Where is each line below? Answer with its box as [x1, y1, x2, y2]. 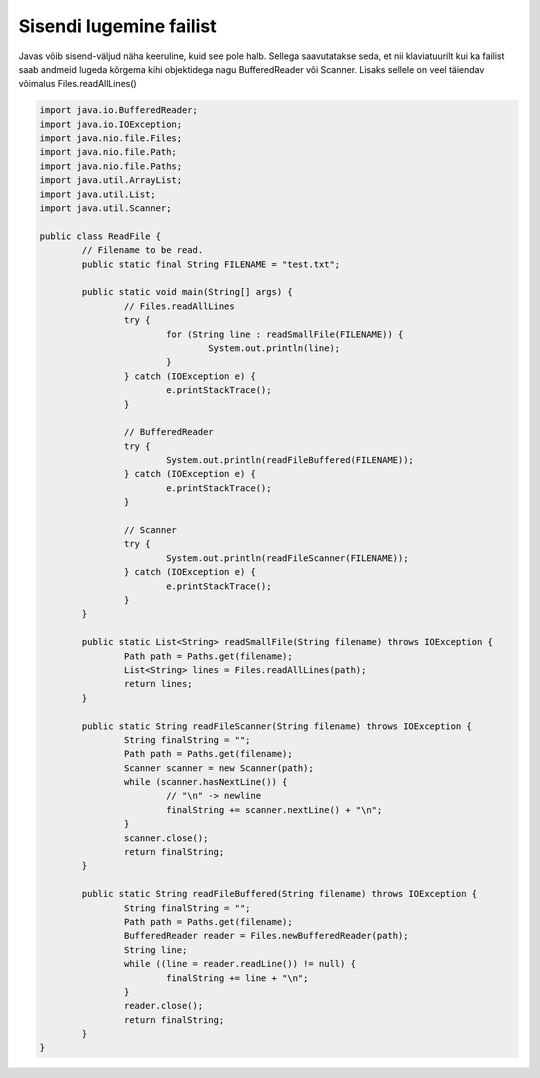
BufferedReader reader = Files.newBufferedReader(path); [123, 930, 409, 942]
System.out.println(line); [208, 342, 341, 354]
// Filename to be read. [81, 245, 204, 256]
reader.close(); [123, 1000, 204, 1012]
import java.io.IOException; [39, 118, 183, 130]
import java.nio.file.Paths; [39, 160, 183, 172]
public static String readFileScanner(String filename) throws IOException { [81, 720, 472, 732]
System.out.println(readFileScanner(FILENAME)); [165, 552, 409, 564]
